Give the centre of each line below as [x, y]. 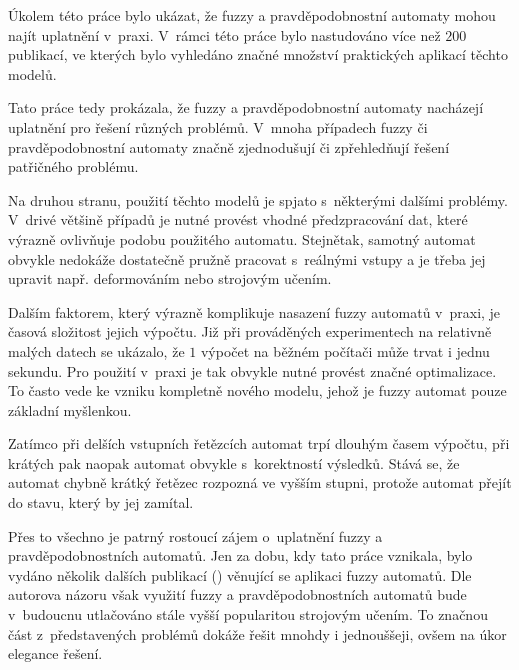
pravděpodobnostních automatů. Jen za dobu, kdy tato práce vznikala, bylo [240, 555]
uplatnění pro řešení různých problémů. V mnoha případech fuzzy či [218, 126]
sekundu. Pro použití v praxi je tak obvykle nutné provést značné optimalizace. [252, 370]
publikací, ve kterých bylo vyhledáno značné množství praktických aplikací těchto [258, 54]
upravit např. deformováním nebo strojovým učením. [170, 278]
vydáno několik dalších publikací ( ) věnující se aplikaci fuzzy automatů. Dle [240, 574]
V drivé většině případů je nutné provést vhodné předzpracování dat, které [238, 219]
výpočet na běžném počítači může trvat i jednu [345, 350]
